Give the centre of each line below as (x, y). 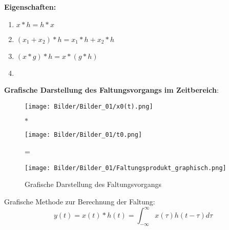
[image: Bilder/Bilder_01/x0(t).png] (89, 106)
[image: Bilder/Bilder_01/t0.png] (84, 135)
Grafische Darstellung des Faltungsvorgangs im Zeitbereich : (111, 90)
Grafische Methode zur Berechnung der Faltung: (80, 201)
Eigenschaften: (30, 7)
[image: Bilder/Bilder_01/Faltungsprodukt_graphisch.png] (126, 168)
